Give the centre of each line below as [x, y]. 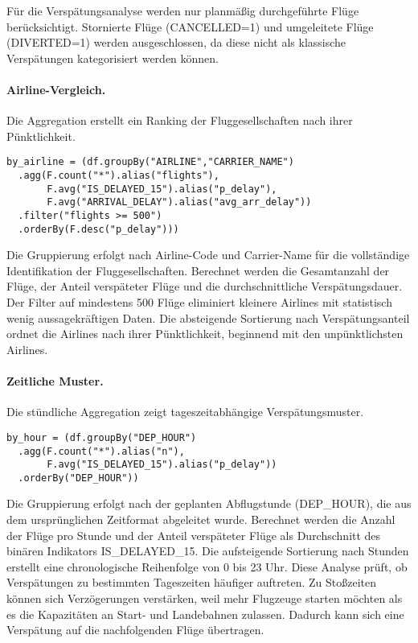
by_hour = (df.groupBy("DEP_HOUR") [102, 437]
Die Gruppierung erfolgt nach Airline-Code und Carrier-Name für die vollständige [208, 255]
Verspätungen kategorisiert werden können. [113, 58]
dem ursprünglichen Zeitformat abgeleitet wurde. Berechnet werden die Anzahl [201, 519]
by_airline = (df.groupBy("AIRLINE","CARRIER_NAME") [150, 162]
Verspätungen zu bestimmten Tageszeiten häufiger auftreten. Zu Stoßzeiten [192, 582]
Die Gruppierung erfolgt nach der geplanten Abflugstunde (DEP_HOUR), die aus [209, 503]
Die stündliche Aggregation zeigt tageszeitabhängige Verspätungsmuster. [185, 412]
